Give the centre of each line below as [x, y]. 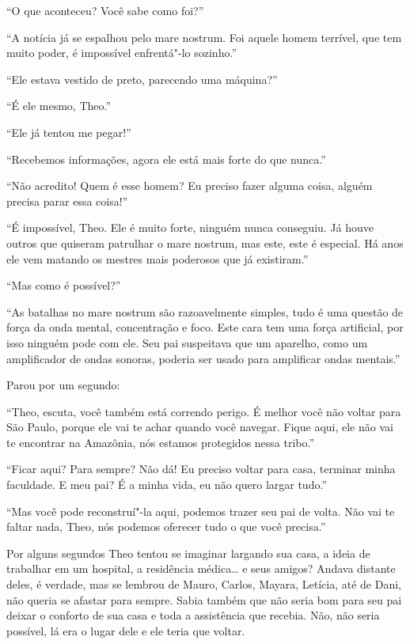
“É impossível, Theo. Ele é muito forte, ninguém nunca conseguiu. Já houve [190, 227]
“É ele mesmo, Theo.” [59, 106]
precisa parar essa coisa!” [67, 201]
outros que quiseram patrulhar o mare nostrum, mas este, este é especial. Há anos [205, 242]
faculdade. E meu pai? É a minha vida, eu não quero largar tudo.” [167, 485]
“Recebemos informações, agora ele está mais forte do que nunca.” [166, 159]
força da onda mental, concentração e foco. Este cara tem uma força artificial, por [205, 327]
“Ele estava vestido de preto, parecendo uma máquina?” [142, 79]
